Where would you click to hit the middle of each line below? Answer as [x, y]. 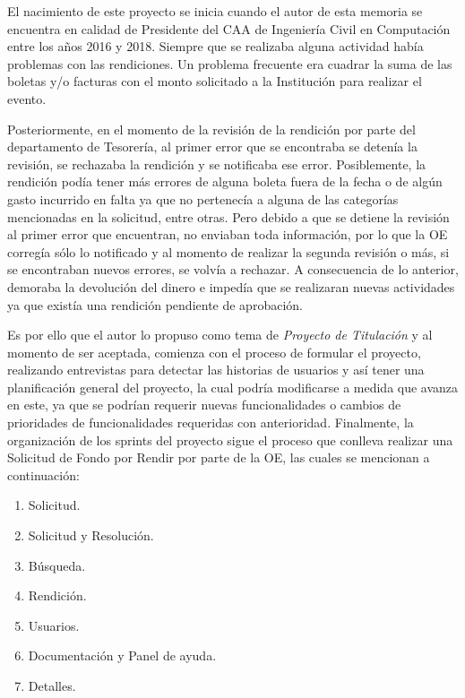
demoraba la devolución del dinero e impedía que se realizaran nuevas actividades [231, 286]
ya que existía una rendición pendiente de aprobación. [155, 304]
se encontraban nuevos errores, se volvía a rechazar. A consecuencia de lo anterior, [233, 269]
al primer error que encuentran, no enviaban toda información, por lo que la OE [228, 234]
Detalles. [52, 685]
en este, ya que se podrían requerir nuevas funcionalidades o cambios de [204, 405]
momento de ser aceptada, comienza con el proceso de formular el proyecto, [214, 352]
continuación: [43, 474]
